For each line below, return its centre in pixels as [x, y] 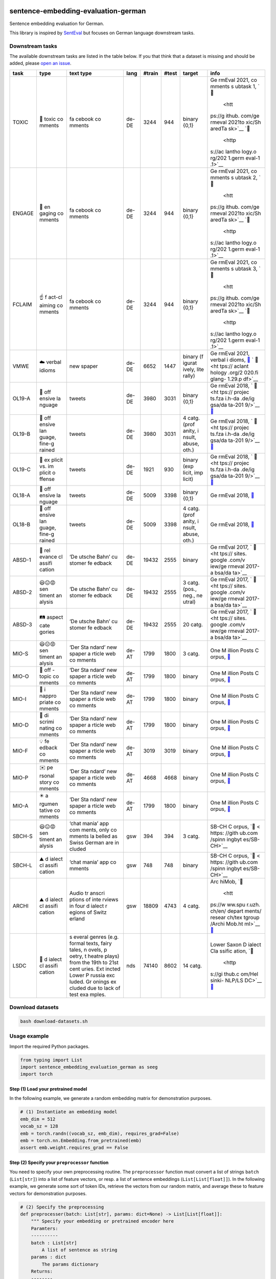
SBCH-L [22, 865]
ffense [47, 479]
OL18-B [21, 524]
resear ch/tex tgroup [235, 917]
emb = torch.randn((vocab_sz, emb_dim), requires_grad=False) [100, 1133]
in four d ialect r [88, 906]
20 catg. [193, 624]
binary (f [193, 357]
